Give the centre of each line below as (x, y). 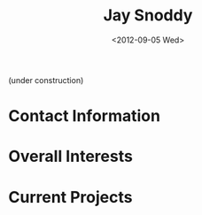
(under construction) (46, 80)
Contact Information (85, 116)
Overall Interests (71, 157)
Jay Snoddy (148, 15)
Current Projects (70, 197)
